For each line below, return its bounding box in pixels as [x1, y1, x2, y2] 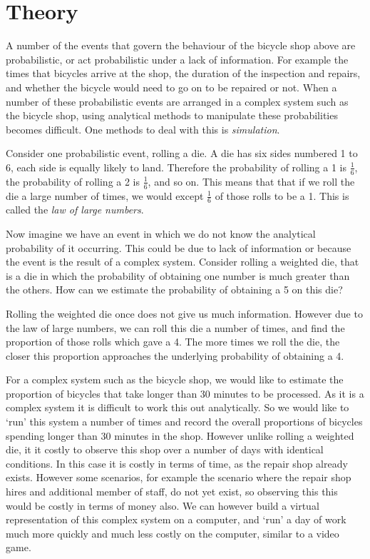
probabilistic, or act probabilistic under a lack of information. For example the [6, 51, 349, 66]
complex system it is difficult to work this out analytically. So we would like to [6, 400, 349, 415]
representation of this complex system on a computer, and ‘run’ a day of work [6, 512, 346, 527]
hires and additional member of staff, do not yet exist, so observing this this [6, 484, 338, 499]
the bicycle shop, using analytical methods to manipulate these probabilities [6, 108, 338, 123]
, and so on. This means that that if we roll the [148, 173, 355, 188]
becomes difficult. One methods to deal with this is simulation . [6, 121, 280, 136]
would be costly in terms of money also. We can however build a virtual [6, 498, 319, 513]
